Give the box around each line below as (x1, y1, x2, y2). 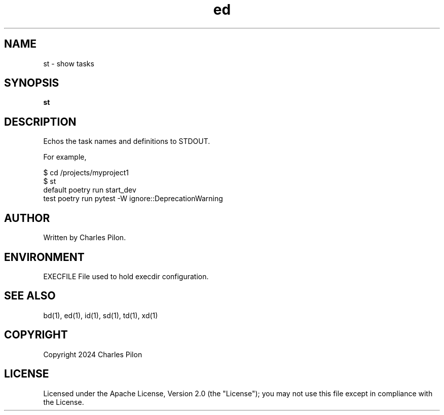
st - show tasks (43, 59, 94, 68)
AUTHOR (4, 211, 50, 224)
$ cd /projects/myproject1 (43, 168, 129, 177)
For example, (43, 153, 87, 162)
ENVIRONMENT (4, 250, 85, 263)
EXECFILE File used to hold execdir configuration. (43, 272, 209, 281)
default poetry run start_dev (43, 185, 136, 195)
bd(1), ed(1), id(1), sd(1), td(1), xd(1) (43, 311, 158, 320)
